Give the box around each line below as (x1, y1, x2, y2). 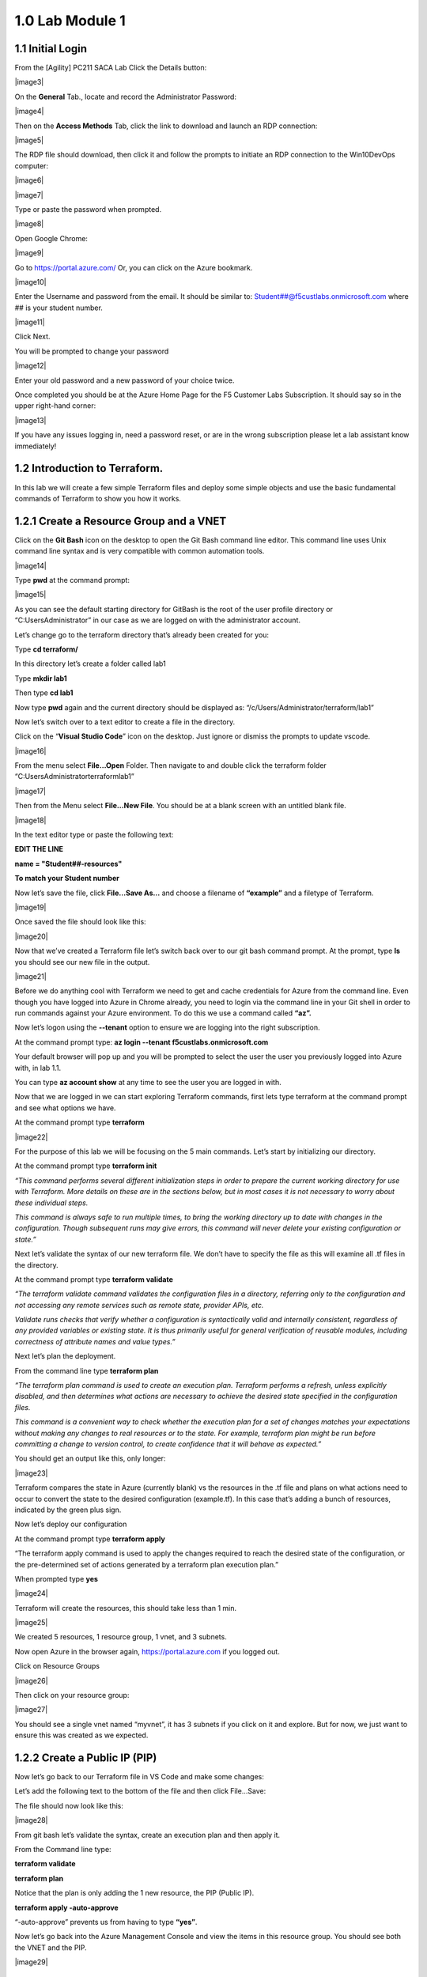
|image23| (14, 1468, 48, 1478)
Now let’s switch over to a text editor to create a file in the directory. (14, 716, 236, 727)
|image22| (14, 1132, 48, 1142)
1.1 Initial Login (14, 42, 87, 55)
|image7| (14, 190, 43, 199)
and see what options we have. (14, 1103, 116, 1113)
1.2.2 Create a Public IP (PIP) (14, 1752, 157, 1764)
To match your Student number (14, 874, 120, 883)
